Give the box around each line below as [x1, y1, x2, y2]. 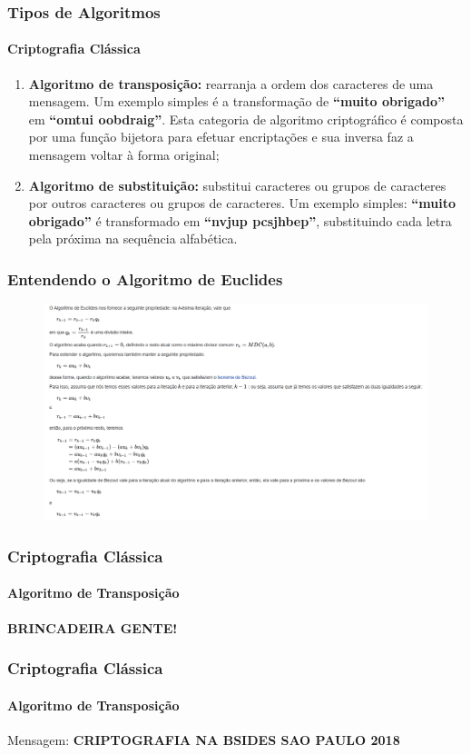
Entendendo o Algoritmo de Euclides [7, 267, 283, 290]
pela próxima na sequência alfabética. [28, 229, 238, 248]
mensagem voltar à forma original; [28, 145, 220, 164]
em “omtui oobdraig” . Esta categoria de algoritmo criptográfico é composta [28, 109, 464, 128]
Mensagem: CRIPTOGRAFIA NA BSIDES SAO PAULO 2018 [7, 730, 400, 749]
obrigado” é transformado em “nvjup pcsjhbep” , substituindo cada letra [28, 211, 452, 230]
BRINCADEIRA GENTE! [7, 618, 178, 637]
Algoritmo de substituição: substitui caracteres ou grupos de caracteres [28, 175, 446, 194]
